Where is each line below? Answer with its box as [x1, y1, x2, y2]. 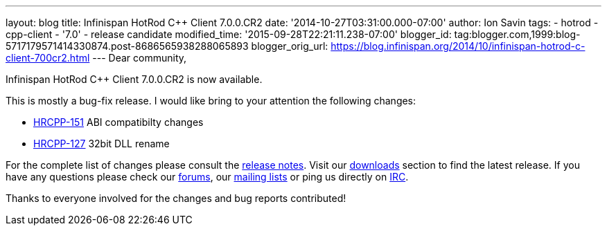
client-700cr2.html [6, 52, 90, 64]
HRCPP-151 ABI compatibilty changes [33, 116, 204, 128]
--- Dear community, [92, 52, 187, 64]
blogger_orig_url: [251, 40, 328, 52]
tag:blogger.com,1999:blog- [454, 28, 581, 40]
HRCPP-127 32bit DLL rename [33, 138, 170, 149]
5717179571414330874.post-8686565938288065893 [6, 40, 249, 52]
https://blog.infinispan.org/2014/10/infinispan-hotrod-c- [331, 40, 586, 52]
